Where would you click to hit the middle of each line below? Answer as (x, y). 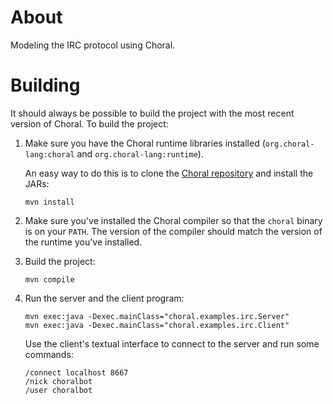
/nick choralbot (58, 381)
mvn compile (49, 279)
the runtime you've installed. (83, 242)
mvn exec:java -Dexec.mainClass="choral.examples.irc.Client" (157, 325)
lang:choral (49, 154)
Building (45, 85)
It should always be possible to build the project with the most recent (152, 113)
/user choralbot (58, 390)
